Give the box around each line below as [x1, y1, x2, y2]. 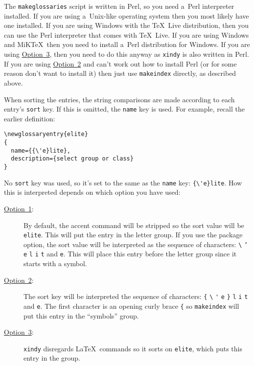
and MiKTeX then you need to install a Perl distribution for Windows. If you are [4, 39, 250, 49]
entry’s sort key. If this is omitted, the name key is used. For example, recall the [4, 104, 245, 114]
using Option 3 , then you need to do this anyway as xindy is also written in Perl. [4, 49, 249, 59]
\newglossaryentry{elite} [4, 131, 88, 138]
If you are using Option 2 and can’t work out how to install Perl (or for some [4, 58, 237, 69]
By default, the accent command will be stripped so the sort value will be [23, 220, 244, 230]
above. [4, 77, 23, 88]
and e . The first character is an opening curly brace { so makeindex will [23, 300, 239, 311]
